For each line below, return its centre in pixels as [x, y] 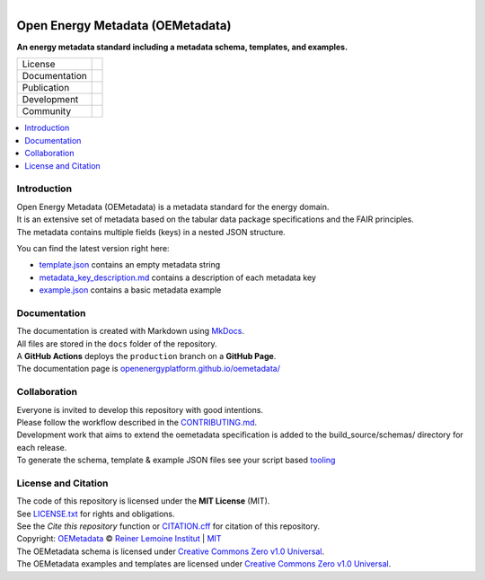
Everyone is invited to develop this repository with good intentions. [140, 409]
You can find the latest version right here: [93, 248]
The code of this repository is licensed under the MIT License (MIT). [143, 501]
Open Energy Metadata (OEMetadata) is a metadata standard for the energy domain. [173, 207]
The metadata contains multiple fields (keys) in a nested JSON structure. [151, 232]
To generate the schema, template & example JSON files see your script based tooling [176, 460]
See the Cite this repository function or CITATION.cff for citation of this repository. [168, 526]
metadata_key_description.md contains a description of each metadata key [177, 277]
